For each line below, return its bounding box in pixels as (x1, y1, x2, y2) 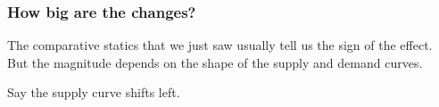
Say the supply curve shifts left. (7, 83, 180, 102)
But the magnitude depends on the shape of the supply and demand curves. (7, 53, 423, 71)
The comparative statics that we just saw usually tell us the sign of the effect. (7, 36, 433, 54)
